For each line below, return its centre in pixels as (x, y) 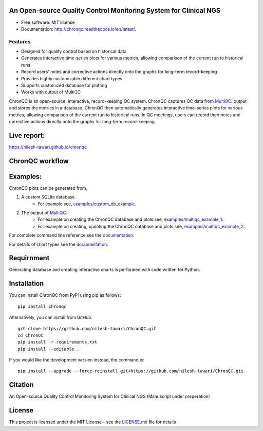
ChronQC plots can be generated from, (48, 188)
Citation (21, 385)
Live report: (27, 135)
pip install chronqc (42, 306)
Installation (26, 284)
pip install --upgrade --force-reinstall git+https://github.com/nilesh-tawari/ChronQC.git (131, 371)
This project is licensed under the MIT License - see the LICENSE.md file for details (93, 422)
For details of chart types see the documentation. (58, 244)
